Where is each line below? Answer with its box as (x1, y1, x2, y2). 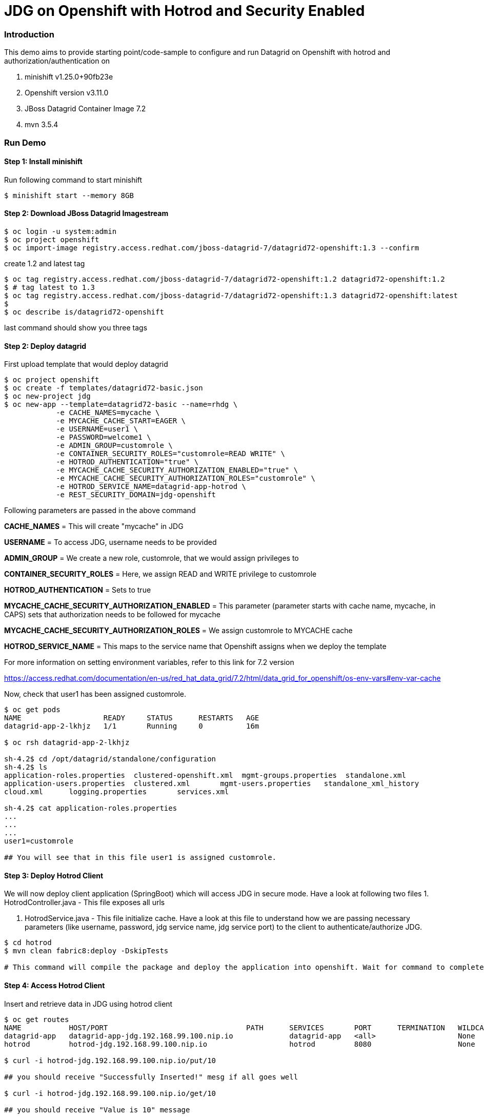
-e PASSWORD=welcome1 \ (56, 433, 151, 442)
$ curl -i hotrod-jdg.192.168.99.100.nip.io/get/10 (4, 1089, 216, 1097)
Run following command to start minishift (4, 175, 143, 184)
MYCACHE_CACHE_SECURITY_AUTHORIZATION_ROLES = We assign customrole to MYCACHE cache (4, 626, 353, 635)
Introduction (4, 29, 54, 40)
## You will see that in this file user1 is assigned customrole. (4, 853, 277, 862)
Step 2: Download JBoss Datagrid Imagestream (4, 209, 169, 218)
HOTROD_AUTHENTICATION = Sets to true (4, 585, 151, 595)
